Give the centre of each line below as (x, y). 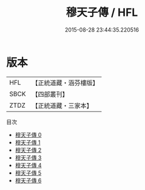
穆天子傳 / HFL (102, 12)
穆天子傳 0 (28, 135)
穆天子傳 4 (28, 165)
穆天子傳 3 (28, 157)
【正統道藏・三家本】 (62, 105)
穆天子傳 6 (28, 180)
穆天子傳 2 (28, 150)
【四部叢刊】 (50, 94)
